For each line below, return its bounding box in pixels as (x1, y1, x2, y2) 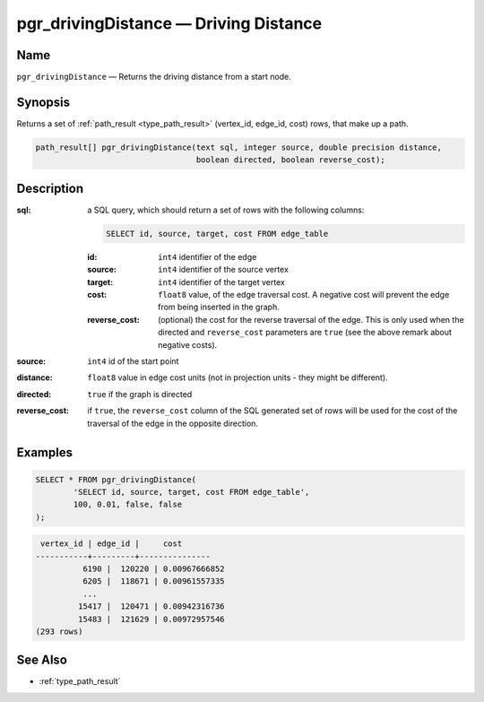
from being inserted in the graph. (158, 301, 280, 313)
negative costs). (158, 339, 218, 350)
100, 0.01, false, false (73, 499, 183, 510)
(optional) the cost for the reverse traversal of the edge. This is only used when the (158, 314, 465, 325)
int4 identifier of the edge (158, 251, 257, 262)
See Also (16, 653, 67, 668)
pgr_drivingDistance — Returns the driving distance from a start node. (16, 72, 291, 82)
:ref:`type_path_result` (39, 676, 121, 687)
